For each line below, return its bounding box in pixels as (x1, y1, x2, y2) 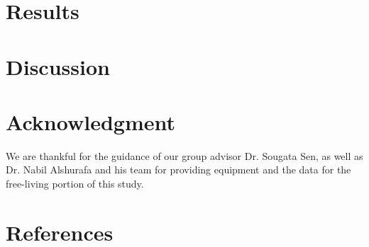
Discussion (6, 52, 110, 81)
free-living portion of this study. (6, 176, 144, 191)
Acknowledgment (6, 107, 175, 136)
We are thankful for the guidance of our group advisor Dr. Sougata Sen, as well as (6, 148, 363, 163)
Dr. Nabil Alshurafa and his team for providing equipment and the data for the (6, 162, 351, 177)
